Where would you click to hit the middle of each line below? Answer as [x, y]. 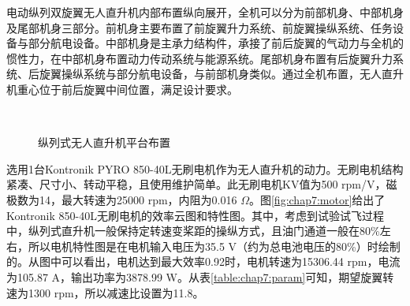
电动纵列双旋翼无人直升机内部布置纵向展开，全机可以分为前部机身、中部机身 [205, 12]
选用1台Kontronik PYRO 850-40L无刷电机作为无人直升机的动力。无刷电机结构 [205, 168]
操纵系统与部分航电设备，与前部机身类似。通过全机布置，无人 [221, 74]
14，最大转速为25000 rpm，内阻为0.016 [138, 199]
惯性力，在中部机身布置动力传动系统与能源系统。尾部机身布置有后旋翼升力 [199, 58]
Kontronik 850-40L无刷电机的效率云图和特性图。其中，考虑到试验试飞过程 [195, 215]
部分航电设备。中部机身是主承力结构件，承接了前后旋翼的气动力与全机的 [216, 43]
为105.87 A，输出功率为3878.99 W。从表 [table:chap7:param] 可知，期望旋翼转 [200, 276]
